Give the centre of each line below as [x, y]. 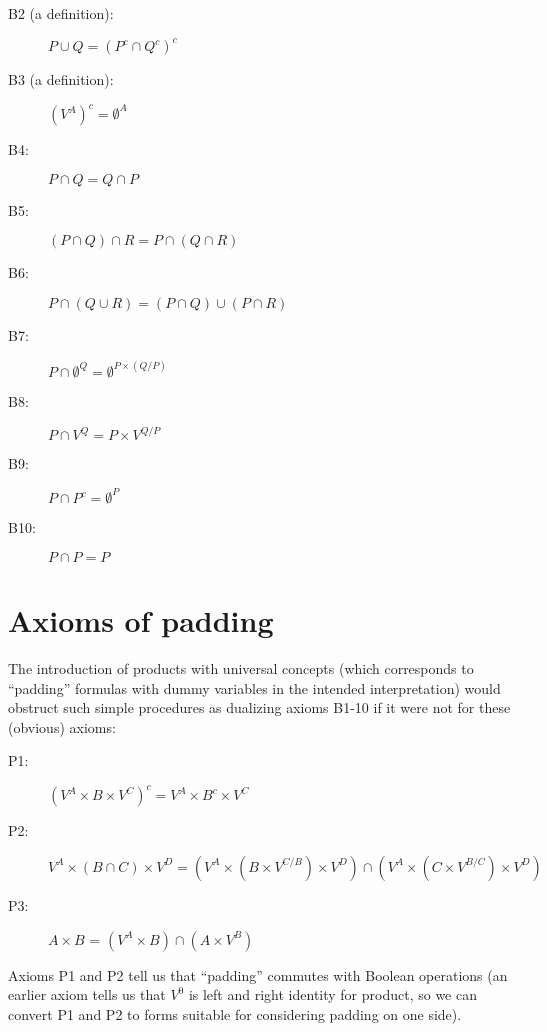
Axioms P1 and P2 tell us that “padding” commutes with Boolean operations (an [258, 974]
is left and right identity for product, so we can [332, 994]
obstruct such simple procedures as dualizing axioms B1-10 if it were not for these [259, 707]
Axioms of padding [141, 619]
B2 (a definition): [61, 13]
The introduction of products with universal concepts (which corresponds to [241, 667]
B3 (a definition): [61, 79]
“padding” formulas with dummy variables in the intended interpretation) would [254, 687]
